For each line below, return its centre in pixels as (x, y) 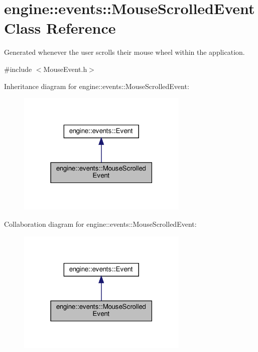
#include (18, 69)
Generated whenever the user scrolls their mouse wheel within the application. (124, 52)
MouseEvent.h (65, 69)
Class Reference (60, 28)
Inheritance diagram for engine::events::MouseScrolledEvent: (97, 86)
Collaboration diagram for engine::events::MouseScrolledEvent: (100, 224)
